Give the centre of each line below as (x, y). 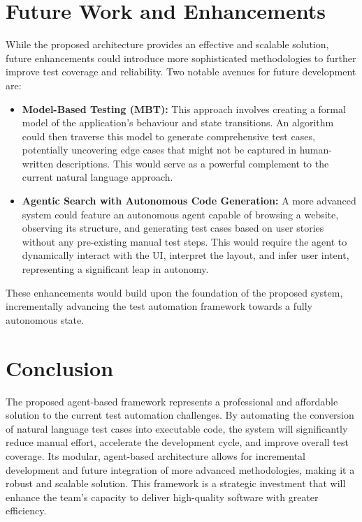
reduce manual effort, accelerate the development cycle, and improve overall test (177, 442)
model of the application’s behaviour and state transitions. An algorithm (178, 122)
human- (316, 150)
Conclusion (60, 367)
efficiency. (26, 510)
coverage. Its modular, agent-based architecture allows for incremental (155, 455)
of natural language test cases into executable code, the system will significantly (177, 428)
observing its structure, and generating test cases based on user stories (173, 228)
